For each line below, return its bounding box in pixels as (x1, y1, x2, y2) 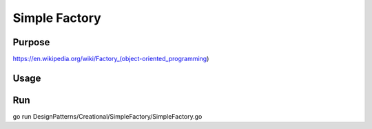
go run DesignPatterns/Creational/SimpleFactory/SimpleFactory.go (12, 112, 203, 120)
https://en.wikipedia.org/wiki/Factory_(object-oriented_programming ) (12, 55, 209, 63)
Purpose (12, 36, 50, 48)
